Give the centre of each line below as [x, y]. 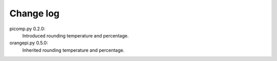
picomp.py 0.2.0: [27, 29]
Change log [35, 13]
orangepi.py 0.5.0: [29, 43]
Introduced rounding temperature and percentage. [76, 35]
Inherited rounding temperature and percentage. [73, 50]
